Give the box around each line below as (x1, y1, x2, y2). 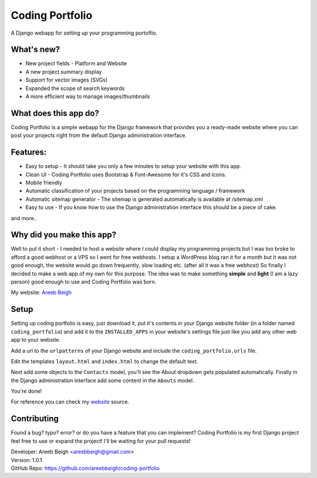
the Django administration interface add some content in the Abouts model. (11, 376, 194, 384)
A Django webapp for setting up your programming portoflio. (11, 29, 158, 36)
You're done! (11, 388, 42, 395)
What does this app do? (11, 108, 99, 118)
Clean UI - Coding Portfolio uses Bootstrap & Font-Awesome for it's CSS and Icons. (25, 171, 227, 178)
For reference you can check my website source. (11, 398, 129, 405)
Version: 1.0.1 (11, 456, 42, 463)
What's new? (11, 45, 60, 55)
